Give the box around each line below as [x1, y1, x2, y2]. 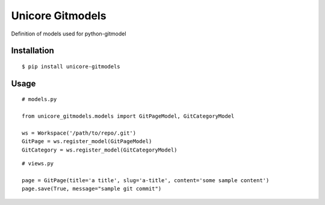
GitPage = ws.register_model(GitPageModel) [22, 138, 152, 145]
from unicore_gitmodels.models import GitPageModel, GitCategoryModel [22, 113, 235, 120]
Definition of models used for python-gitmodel [11, 30, 126, 37]
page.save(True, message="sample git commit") [22, 185, 162, 192]
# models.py [22, 96, 57, 103]
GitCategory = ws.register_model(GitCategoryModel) [22, 146, 178, 153]
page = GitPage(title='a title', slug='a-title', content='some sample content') [22, 177, 270, 183]
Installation [11, 46, 54, 56]
